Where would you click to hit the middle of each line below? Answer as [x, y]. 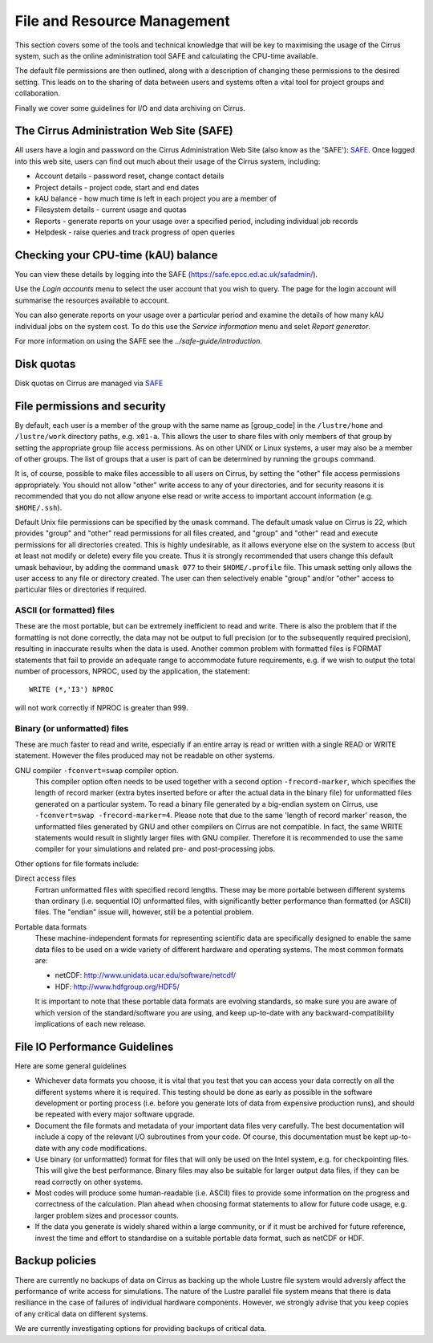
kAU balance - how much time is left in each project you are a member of [156, 198]
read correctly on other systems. [89, 1182]
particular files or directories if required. [81, 589]
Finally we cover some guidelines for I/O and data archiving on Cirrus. [130, 108]
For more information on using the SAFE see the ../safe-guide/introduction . [139, 341]
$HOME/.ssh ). [38, 507]
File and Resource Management [122, 21]
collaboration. [37, 93]
